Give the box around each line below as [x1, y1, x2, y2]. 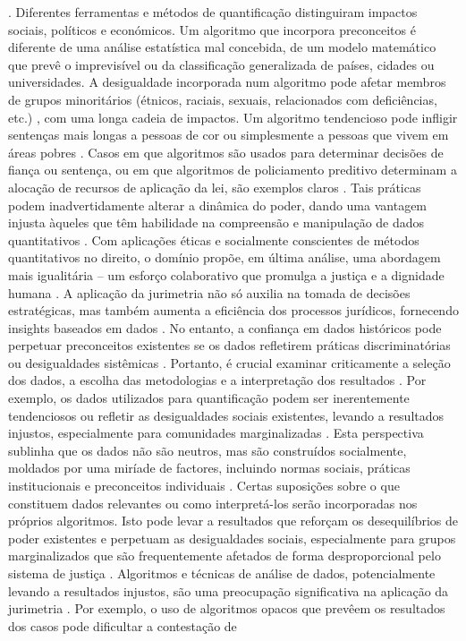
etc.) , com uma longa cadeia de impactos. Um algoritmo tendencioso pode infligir [8, 107, 458, 126]
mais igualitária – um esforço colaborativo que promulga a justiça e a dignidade [8, 265, 445, 284]
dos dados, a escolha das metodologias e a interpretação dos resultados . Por [8, 371, 427, 389]
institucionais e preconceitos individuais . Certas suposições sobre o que [8, 476, 400, 495]
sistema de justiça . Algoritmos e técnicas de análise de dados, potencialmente [8, 564, 436, 582]
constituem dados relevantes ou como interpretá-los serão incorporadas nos [8, 493, 418, 512]
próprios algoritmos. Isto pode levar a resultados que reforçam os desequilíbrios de [8, 511, 458, 530]
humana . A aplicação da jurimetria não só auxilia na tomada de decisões [8, 283, 411, 302]
